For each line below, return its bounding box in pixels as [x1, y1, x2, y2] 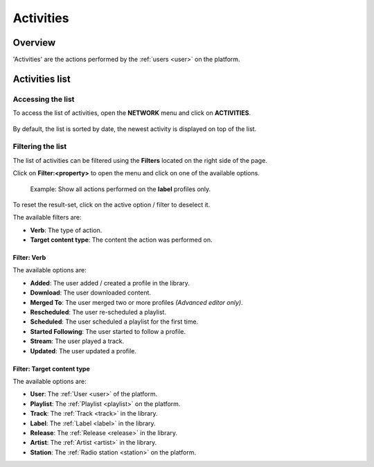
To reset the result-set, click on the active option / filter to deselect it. [12, 200, 211, 209]
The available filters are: [12, 213, 82, 222]
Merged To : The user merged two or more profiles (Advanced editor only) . [30, 298, 243, 306]
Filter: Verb [12, 254, 46, 262]
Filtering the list [12, 142, 67, 152]
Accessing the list [12, 94, 75, 104]
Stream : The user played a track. [30, 337, 125, 346]
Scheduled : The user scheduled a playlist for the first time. [30, 317, 199, 326]
